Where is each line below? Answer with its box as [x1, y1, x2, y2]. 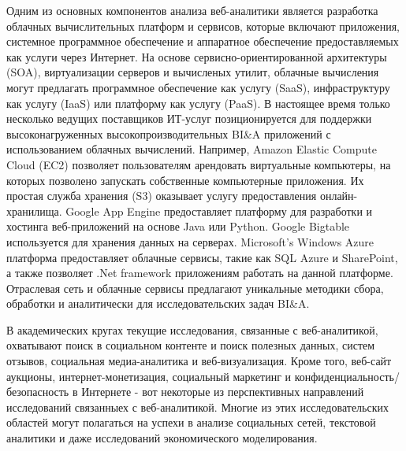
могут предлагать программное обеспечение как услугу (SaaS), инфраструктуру [6, 79, 390, 95]
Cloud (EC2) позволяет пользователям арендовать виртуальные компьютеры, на [6, 156, 391, 172]
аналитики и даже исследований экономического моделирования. [6, 430, 318, 446]
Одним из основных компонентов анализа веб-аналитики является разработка [6, 2, 378, 18]
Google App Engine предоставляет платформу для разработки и [65, 202, 373, 219]
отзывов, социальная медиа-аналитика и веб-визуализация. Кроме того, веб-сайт [6, 353, 392, 369]
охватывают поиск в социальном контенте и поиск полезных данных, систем [6, 337, 375, 353]
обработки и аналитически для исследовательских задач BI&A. [6, 295, 310, 312]
